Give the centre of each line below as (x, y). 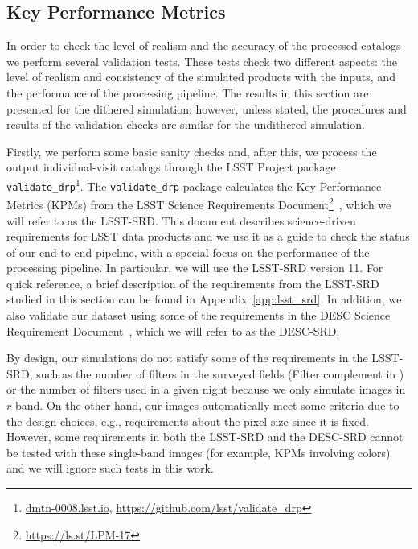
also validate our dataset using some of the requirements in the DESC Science (199, 315)
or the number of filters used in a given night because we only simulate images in (206, 389)
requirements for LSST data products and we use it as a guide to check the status (208, 236)
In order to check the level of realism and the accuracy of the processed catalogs (204, 45)
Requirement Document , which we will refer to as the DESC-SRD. (173, 330)
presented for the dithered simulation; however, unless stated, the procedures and (207, 108)
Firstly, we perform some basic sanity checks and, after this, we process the (192, 151)
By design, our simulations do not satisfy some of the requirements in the (187, 358)
